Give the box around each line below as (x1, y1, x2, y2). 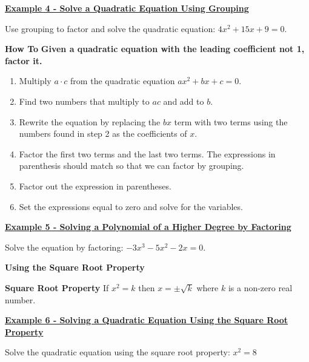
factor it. (5, 54, 42, 67)
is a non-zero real (228, 281, 293, 294)
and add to (163, 94, 204, 107)
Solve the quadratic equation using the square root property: (5, 346, 230, 358)
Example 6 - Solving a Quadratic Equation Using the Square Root (5, 314, 288, 326)
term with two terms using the (174, 115, 288, 128)
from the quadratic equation (70, 74, 175, 87)
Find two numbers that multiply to (19, 94, 150, 107)
